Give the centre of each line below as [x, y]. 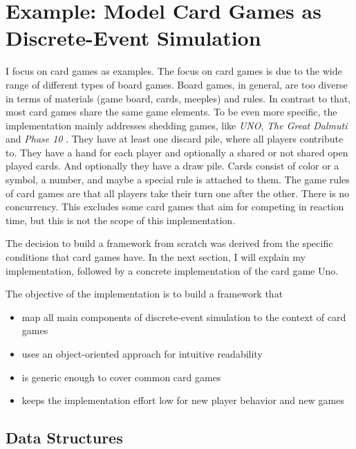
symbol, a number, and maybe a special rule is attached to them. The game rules [178, 180]
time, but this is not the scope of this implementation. [121, 220]
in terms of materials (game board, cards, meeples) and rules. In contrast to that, [178, 98]
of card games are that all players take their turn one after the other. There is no [178, 193]
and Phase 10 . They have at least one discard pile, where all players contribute [175, 139]
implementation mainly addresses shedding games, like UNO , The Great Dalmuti [177, 125]
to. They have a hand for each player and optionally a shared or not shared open [177, 152]
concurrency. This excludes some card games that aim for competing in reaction [175, 207]
